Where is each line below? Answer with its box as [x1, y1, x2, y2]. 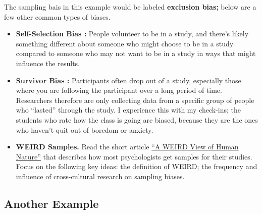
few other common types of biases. [4, 11, 111, 22]
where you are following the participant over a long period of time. [16, 85, 222, 95]
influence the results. [16, 58, 80, 68]
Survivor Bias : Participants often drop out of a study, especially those [16, 75, 241, 85]
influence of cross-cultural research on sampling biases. [16, 171, 185, 181]
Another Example [4, 195, 99, 211]
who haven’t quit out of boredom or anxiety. [16, 124, 153, 135]
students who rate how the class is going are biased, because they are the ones [16, 114, 258, 125]
